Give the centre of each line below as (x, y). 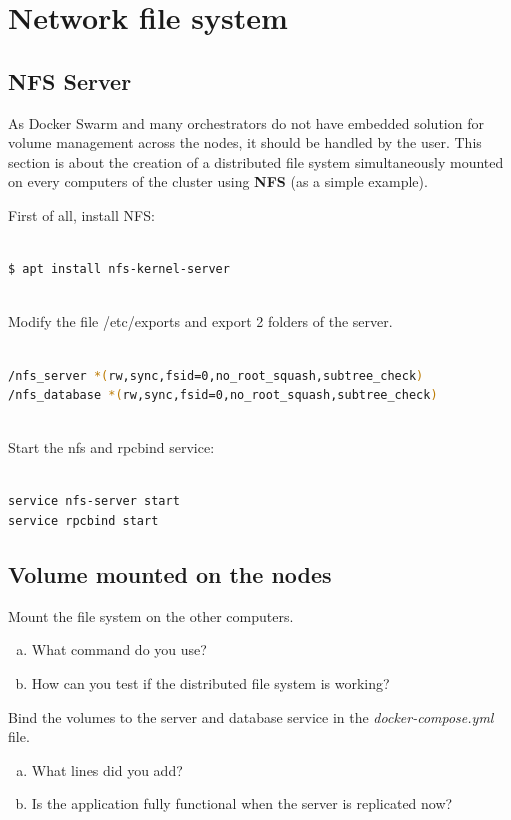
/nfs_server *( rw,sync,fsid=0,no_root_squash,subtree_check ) (216, 375)
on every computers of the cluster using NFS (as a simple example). (218, 181)
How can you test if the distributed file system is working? (210, 683)
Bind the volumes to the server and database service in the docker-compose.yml (251, 716)
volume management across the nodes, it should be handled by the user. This (245, 142)
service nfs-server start (94, 501)
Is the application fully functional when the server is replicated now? (242, 803)
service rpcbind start (83, 521)
